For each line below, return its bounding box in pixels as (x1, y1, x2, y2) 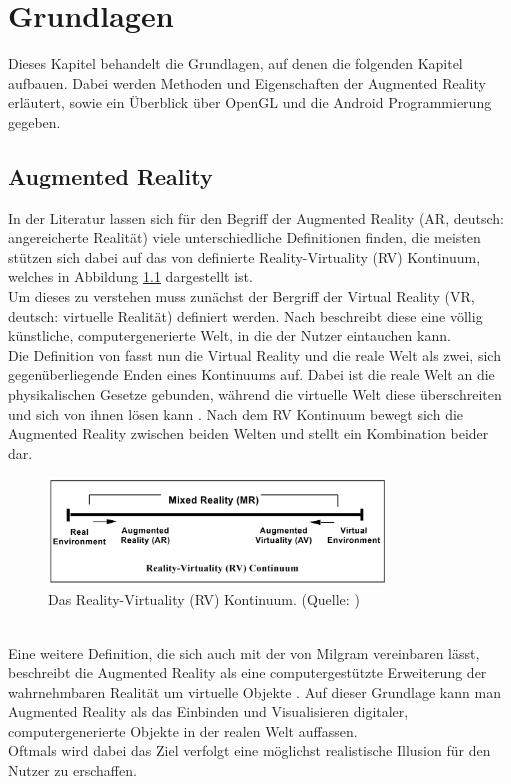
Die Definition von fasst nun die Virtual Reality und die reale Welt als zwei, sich (8, 344, 501, 365)
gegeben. (8, 111, 61, 132)
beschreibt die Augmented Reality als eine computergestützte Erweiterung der (8, 662, 487, 683)
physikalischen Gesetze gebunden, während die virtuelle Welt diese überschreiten (8, 384, 502, 405)
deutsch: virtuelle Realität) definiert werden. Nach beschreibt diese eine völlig (8, 305, 483, 326)
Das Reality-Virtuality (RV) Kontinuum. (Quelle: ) (48, 589, 360, 610)
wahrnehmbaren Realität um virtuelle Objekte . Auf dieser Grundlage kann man (8, 681, 501, 702)
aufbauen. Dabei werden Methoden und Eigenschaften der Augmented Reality (8, 72, 486, 93)
